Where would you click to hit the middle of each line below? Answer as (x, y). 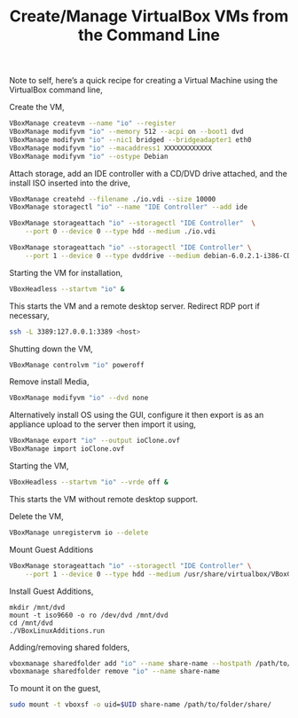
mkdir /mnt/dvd (37, 607)
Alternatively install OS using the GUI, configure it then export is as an (137, 415)
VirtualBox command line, (56, 90)
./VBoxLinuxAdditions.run (57, 631)
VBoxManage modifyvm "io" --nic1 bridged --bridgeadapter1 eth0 (130, 139)
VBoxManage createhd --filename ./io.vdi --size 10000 (113, 199)
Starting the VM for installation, (66, 272)
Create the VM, (37, 107)
